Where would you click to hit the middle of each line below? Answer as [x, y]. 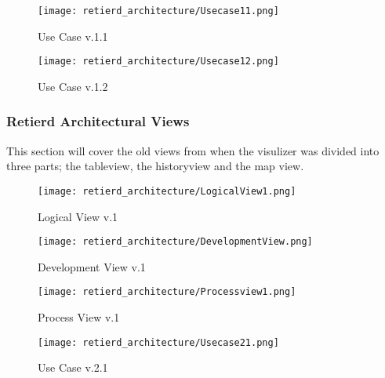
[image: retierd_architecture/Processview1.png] [167, 292]
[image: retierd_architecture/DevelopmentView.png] [175, 242]
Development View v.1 [92, 266]
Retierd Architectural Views [98, 121]
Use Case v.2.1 [73, 367]
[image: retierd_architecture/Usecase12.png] [158, 62]
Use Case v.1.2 [73, 86]
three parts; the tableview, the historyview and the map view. [155, 166]
